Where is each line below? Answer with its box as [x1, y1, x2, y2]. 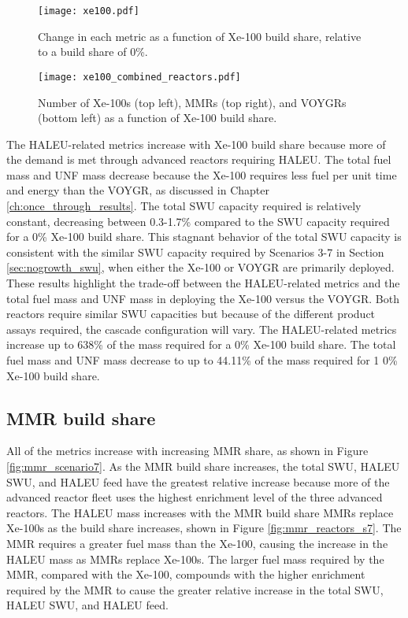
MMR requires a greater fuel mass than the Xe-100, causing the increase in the [6, 535, 388, 551]
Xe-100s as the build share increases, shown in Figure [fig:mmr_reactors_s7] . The [6, 520, 402, 536]
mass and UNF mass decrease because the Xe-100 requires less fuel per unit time [6, 166, 397, 183]
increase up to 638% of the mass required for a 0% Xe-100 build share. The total [6, 336, 396, 353]
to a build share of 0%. [38, 43, 148, 60]
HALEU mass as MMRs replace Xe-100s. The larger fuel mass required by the [6, 550, 384, 567]
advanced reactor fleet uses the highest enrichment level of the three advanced [6, 489, 383, 505]
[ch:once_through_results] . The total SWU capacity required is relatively [6, 198, 362, 214]
